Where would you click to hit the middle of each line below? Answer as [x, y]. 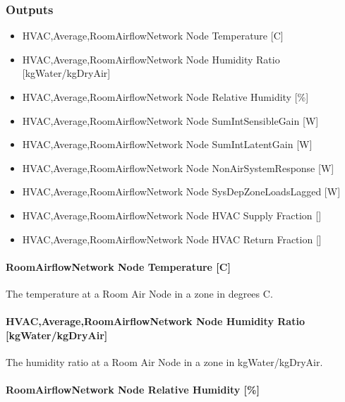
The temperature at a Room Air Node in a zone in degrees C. [139, 293]
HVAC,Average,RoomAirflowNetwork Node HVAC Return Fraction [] [172, 239]
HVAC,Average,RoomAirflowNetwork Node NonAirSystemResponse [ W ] [178, 167]
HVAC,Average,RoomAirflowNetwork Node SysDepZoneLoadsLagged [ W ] [181, 191]
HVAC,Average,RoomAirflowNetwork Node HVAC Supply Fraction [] [172, 215]
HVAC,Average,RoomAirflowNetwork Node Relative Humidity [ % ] [165, 97]
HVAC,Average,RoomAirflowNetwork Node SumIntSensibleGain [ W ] [170, 120]
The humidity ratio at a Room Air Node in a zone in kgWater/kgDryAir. [164, 361]
